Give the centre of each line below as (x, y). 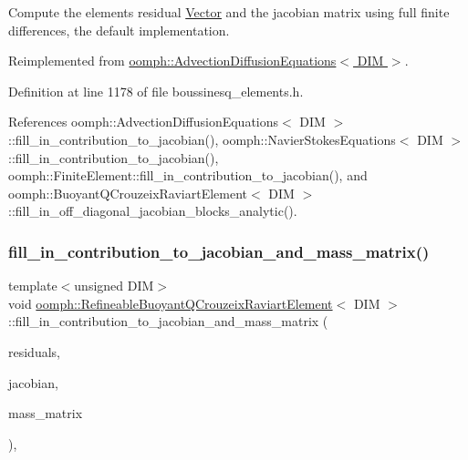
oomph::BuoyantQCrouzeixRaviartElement (128, 193)
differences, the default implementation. (119, 30)
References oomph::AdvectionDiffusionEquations (144, 122)
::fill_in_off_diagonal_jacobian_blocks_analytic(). (153, 211)
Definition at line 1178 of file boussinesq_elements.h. (156, 91)
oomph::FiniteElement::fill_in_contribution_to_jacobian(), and (188, 175)
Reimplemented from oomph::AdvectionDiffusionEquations (172, 61)
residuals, (34, 351)
